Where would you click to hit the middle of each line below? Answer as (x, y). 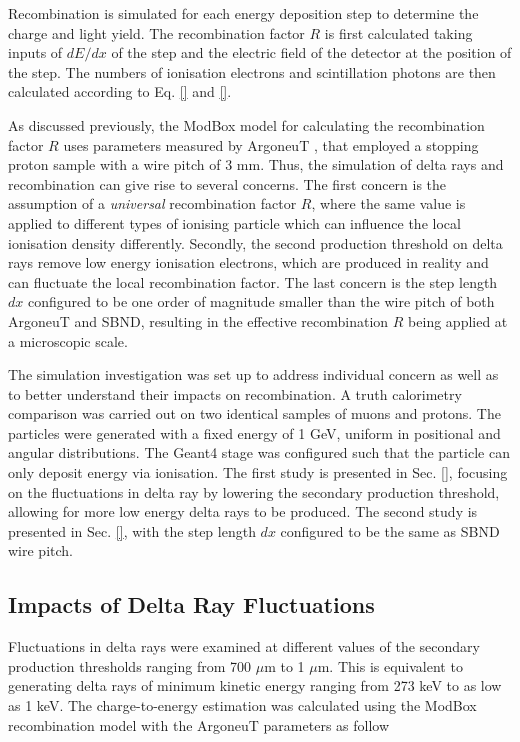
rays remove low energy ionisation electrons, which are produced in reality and (248, 262)
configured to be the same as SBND (390, 530)
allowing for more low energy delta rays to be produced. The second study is (243, 511)
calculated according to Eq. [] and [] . (120, 91)
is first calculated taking (398, 32)
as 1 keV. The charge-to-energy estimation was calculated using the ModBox (242, 705)
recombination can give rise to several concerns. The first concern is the (227, 183)
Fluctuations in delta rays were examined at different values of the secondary (244, 646)
